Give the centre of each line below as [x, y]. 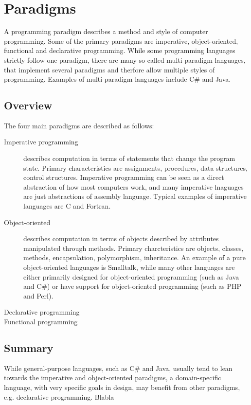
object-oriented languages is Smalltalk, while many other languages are [129, 267]
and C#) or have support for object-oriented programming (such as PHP [133, 286]
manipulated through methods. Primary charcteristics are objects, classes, [134, 248]
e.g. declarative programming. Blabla [59, 396]
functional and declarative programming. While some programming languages [120, 50]
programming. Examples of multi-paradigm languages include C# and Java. [117, 79]
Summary [29, 347]
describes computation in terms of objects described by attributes [121, 238]
